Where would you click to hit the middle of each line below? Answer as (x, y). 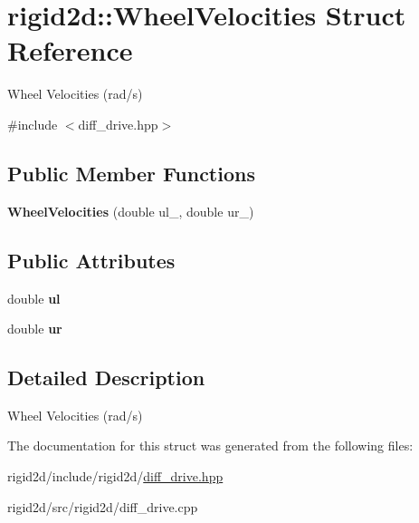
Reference (70, 50)
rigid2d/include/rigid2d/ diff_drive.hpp (115, 476)
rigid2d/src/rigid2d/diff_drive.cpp (103, 506)
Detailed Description (106, 378)
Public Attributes (91, 260)
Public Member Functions (131, 173)
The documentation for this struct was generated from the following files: (210, 446)
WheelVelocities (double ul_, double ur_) (131, 211)
